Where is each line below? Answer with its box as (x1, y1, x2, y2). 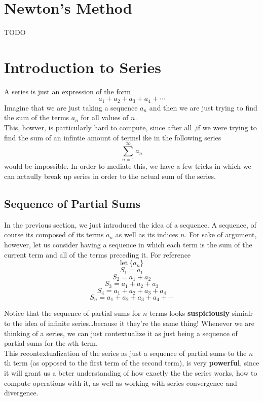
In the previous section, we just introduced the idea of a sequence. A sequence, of (4, 219, 256, 230)
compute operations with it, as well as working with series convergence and (4, 377, 237, 388)
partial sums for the (4, 338, 66, 348)
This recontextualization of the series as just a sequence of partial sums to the (4, 347, 247, 358)
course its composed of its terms (4, 229, 104, 240)
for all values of (81, 112, 129, 123)
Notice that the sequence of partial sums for (4, 308, 141, 318)
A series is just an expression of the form (4, 86, 131, 96)
